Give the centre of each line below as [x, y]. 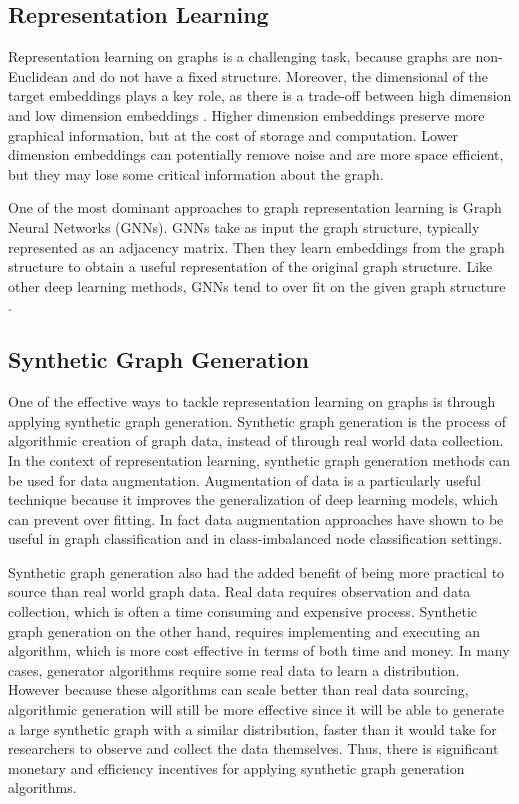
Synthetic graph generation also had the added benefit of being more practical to [256, 571]
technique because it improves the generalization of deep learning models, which [253, 499]
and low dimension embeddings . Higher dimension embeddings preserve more [246, 114]
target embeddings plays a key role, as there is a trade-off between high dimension [260, 95]
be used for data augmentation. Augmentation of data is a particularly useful [244, 479]
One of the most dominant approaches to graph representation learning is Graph [255, 207]
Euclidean [38, 75]
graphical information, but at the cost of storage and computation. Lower [233, 134]
